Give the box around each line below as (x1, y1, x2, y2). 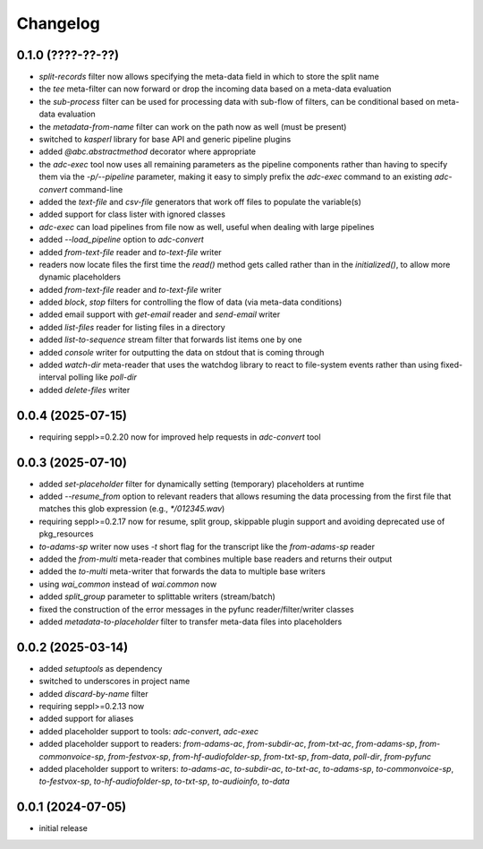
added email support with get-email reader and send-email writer (38, 309, 281, 320)
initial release (38, 823, 89, 834)
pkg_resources (38, 528, 94, 539)
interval (38, 372, 67, 382)
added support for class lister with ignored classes (38, 209, 225, 219)
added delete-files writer (38, 384, 131, 395)
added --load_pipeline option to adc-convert (38, 234, 205, 245)
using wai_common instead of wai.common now (38, 579, 217, 589)
